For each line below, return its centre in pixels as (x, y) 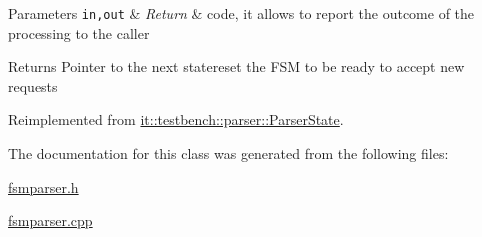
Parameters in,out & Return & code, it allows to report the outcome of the (241, 13)
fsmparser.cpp (50, 220)
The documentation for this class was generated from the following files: (228, 153)
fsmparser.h (43, 186)
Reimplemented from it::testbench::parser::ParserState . (176, 119)
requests (33, 85)
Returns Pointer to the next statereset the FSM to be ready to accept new (236, 66)
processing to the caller (79, 32)
